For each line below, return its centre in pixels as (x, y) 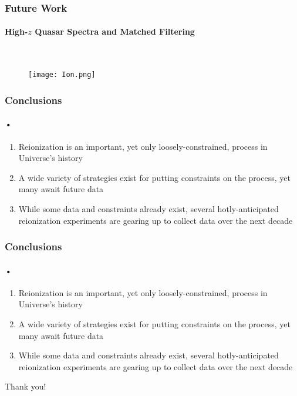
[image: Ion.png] (62, 75)
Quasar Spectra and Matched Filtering (115, 31)
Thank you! (26, 386)
